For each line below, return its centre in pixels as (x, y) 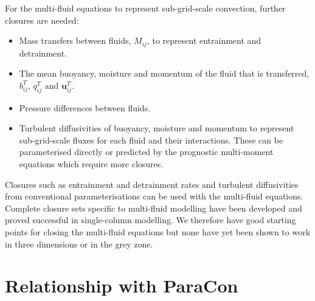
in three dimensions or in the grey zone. (79, 244)
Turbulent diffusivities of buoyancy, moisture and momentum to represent (157, 128)
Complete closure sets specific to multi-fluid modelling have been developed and (154, 208)
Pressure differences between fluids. (85, 107)
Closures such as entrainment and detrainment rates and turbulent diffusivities (152, 184)
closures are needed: (42, 20)
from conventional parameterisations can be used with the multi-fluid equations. (154, 196)
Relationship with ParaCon (122, 285)
